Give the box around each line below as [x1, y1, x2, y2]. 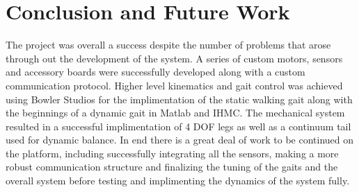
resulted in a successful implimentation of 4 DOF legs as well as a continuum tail [6, 119, 351, 133]
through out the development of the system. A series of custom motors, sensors [6, 51, 343, 65]
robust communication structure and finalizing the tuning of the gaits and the [6, 159, 338, 174]
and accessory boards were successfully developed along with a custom [6, 64, 305, 79]
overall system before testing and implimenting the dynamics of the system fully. [6, 173, 350, 188]
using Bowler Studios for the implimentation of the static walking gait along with [6, 91, 353, 106]
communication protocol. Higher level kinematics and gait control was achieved [6, 78, 343, 92]
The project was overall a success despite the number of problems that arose [6, 37, 331, 52]
